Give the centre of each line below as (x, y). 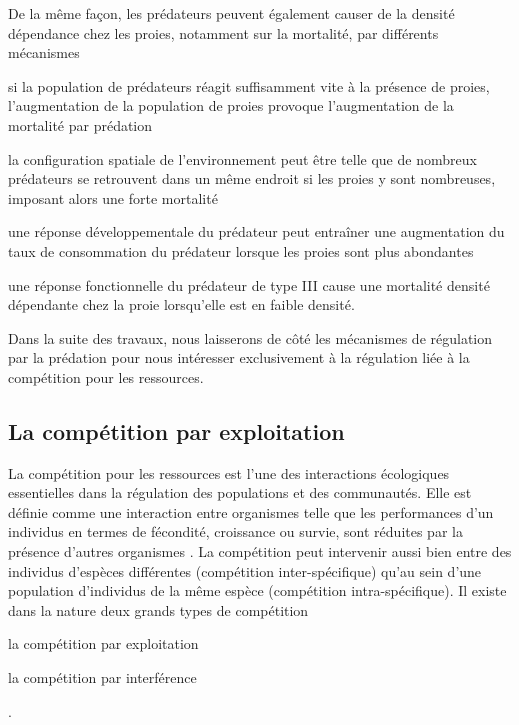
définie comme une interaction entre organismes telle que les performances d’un (251, 511)
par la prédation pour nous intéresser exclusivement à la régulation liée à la (239, 357)
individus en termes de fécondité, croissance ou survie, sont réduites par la (235, 531)
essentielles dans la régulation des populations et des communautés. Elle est (240, 492)
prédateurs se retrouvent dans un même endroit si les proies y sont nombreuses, (252, 178)
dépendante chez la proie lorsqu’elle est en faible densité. (181, 304)
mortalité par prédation (80, 124)
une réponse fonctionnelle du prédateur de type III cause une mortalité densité (249, 284)
